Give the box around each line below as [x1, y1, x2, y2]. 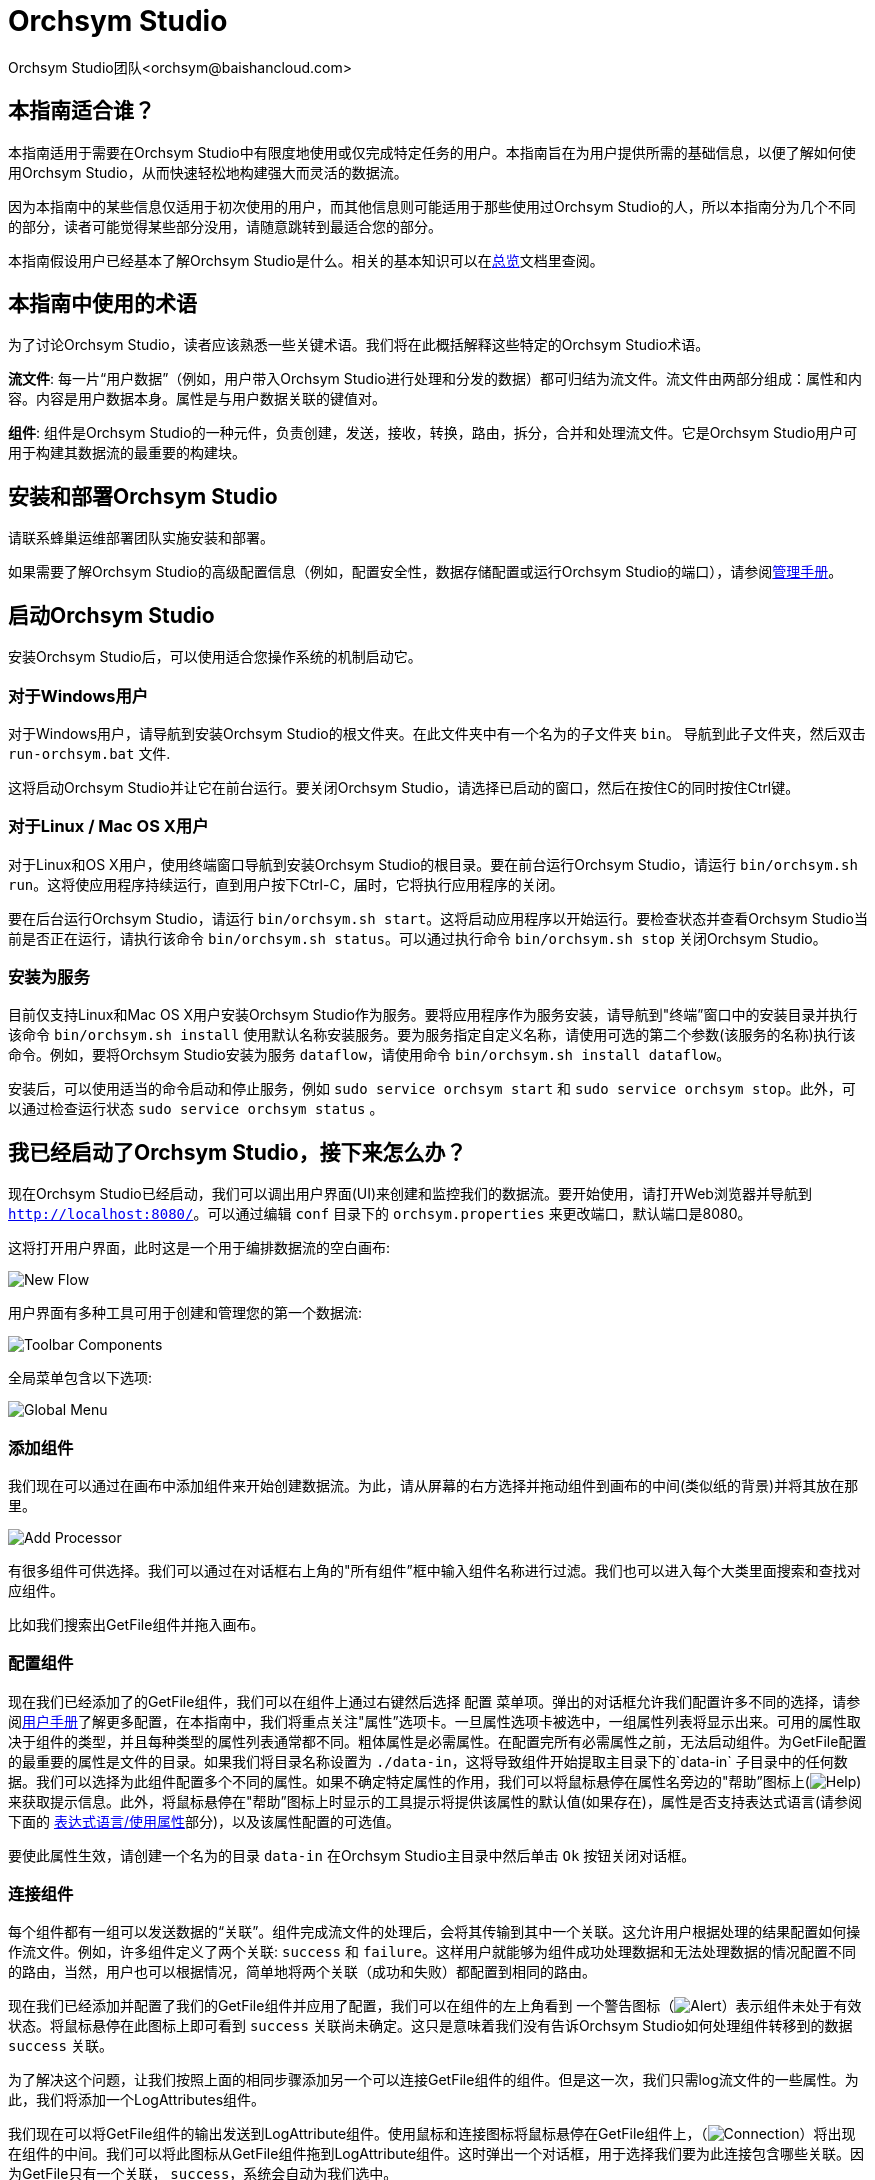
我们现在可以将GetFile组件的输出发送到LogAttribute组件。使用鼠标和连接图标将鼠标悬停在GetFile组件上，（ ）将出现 [8, 2125, 856, 2143]
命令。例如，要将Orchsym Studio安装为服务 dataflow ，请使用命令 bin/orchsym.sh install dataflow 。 [8, 1046, 731, 1064]
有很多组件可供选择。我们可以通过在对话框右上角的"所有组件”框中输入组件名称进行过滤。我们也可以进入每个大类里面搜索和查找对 [8, 1561, 861, 1579]
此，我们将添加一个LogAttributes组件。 [8, 2091, 266, 2109]
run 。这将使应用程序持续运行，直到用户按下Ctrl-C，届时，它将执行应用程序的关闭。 [8, 875, 564, 893]
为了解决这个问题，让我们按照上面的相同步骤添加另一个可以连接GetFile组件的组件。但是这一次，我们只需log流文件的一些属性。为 [8, 2071, 859, 2089]
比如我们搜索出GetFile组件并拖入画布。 [8, 1615, 265, 1633]
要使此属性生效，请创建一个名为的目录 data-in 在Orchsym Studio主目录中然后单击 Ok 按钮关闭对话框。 [8, 1846, 696, 1864]
